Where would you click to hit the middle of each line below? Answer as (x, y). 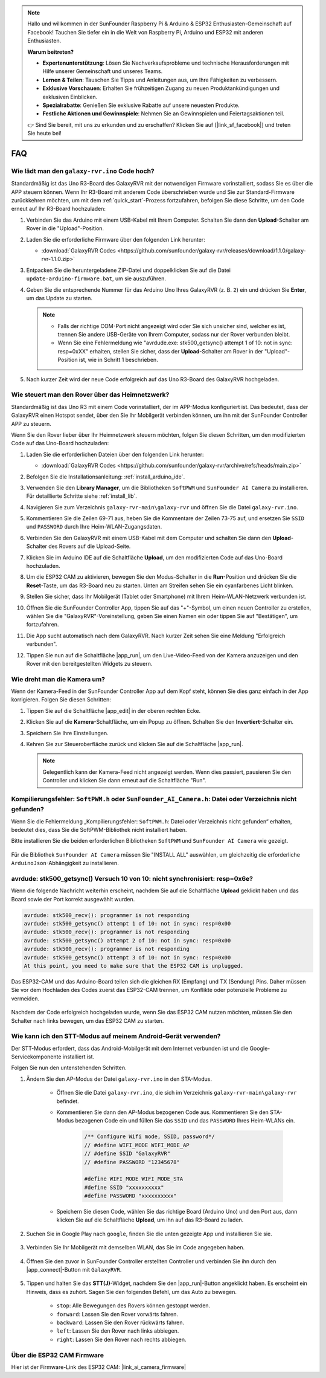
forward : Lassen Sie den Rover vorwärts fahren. (117, 1314)
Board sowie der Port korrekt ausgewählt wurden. (73, 899)
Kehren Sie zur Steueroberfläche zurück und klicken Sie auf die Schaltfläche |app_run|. (135, 744)
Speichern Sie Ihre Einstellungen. (67, 733)
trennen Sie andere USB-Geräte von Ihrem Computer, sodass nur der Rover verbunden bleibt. (174, 335)
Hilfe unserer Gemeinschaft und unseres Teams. (103, 71)
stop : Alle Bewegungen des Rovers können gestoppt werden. (133, 1306)
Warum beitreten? (51, 52)
